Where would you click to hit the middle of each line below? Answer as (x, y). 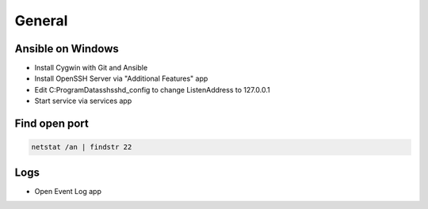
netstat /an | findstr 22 (82, 147)
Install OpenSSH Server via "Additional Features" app (121, 78)
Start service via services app (83, 101)
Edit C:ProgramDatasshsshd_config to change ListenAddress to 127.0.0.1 (152, 89)
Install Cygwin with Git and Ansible (91, 68)
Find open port (52, 124)
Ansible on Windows (67, 49)
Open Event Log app (68, 191)
